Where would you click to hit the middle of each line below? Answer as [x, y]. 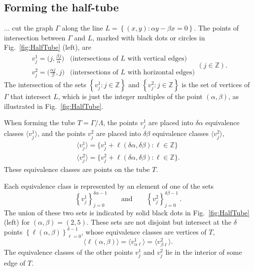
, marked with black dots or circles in [149, 37]
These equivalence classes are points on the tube [77, 169]
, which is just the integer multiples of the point [130, 96]
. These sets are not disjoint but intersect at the [159, 222]
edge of [15, 263]
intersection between [35, 37]
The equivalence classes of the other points [69, 252]
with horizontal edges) [161, 72]
